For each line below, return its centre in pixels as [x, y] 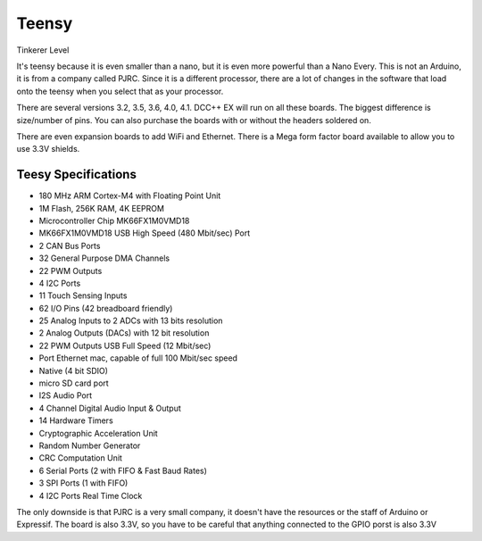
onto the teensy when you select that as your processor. [120, 91]
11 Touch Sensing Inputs [83, 295]
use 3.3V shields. [48, 149]
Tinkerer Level [43, 50]
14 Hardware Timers [76, 420]
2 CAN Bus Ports [70, 246]
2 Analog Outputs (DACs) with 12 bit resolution [124, 333]
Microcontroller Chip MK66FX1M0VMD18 [114, 221]
